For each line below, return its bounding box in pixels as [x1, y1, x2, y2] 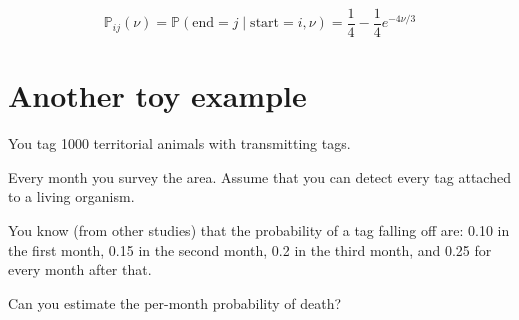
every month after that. [8, 259, 152, 280]
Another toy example [8, 75, 307, 116]
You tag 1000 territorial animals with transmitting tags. [8, 133, 351, 154]
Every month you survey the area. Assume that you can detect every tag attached [8, 166, 511, 187]
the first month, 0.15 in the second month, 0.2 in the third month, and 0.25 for [8, 239, 492, 260]
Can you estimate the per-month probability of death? [8, 292, 342, 313]
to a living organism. [8, 186, 135, 207]
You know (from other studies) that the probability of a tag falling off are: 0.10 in [8, 219, 510, 240]
